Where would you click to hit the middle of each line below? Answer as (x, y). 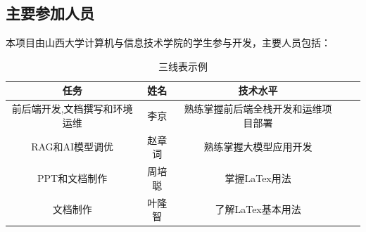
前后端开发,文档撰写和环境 (72, 109)
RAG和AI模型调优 (72, 147)
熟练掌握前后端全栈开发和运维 (253, 109)
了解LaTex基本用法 (258, 209)
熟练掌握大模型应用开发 (258, 147)
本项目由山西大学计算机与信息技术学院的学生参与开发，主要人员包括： (168, 43)
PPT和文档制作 (72, 178)
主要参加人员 (50, 13)
